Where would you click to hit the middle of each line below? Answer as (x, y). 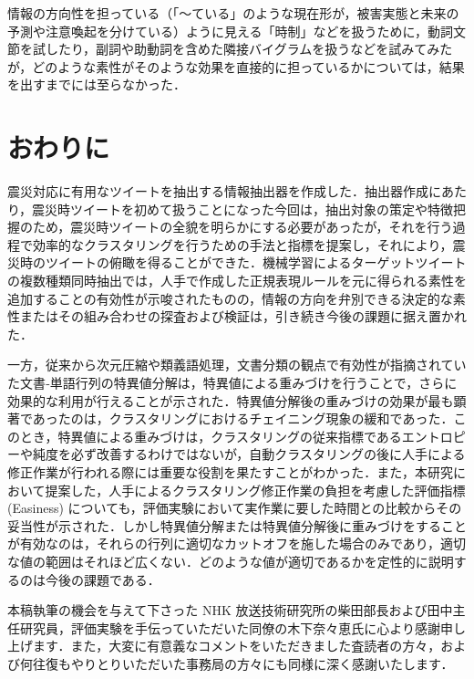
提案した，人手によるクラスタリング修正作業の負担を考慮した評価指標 (255, 490)
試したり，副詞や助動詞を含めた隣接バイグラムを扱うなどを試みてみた (242, 49)
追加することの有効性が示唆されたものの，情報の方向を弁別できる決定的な (230, 298)
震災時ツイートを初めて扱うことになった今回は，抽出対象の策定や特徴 (243, 209)
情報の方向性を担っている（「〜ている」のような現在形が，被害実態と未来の (233, 13)
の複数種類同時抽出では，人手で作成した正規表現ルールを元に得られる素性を (237, 281)
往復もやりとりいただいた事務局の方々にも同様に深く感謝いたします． (243, 663)
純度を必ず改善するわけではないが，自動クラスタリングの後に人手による (249, 454)
